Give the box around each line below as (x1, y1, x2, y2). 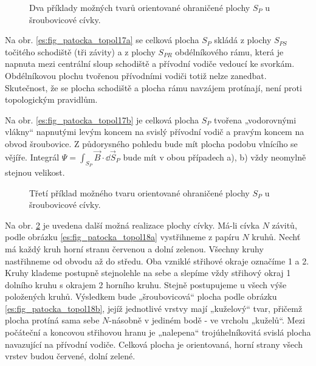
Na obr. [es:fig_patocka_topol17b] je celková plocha (5, 113, 199, 126)
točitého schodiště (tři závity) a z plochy (5, 45, 156, 58)
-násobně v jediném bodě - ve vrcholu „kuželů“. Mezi (109, 314, 305, 326)
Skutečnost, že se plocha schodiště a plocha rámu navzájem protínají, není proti (5, 81, 302, 94)
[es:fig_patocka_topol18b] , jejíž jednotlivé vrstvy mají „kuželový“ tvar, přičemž (5, 302, 303, 314)
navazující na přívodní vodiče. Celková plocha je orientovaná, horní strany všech (5, 337, 303, 350)
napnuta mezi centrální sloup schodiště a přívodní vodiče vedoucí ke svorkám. (5, 57, 295, 70)
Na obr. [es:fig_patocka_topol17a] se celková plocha (5, 33, 199, 46)
